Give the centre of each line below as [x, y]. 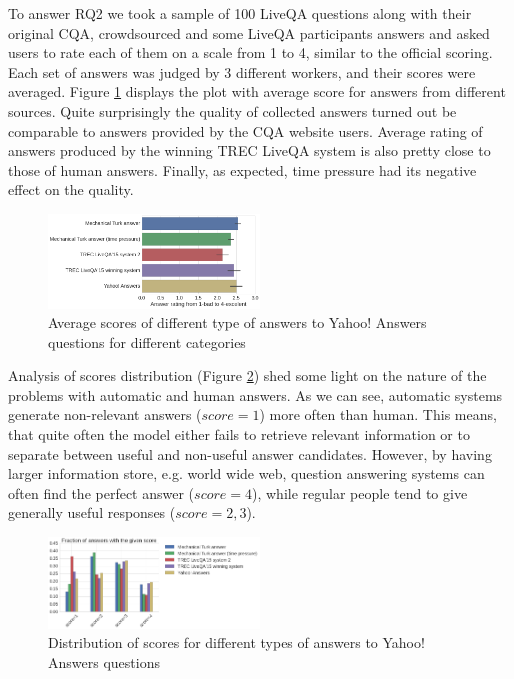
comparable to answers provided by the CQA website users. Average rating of [245, 130]
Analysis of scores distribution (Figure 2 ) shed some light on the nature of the [247, 375]
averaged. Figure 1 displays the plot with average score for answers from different [257, 91]
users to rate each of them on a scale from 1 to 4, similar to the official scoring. [250, 52]
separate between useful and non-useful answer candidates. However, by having [250, 453]
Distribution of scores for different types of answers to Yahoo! [236, 642]
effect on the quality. [71, 189]
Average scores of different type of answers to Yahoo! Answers [237, 322]
